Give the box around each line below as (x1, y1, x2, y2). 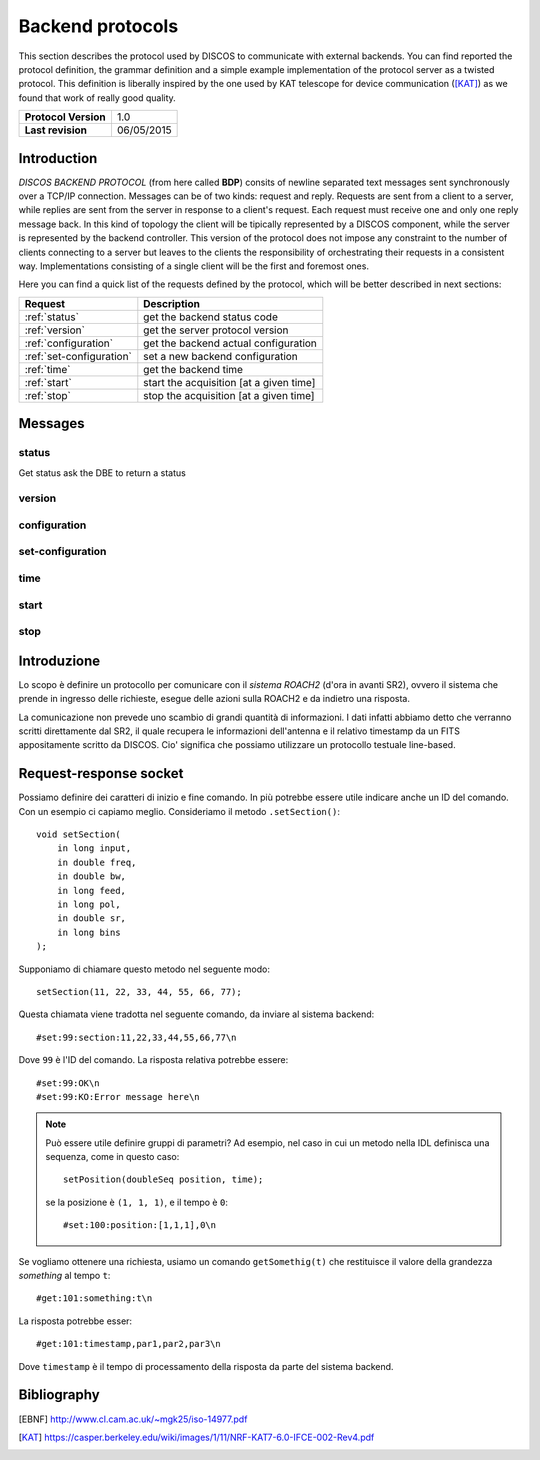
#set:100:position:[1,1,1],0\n (63, 1220, 217, 1231)
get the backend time (143, 362, 244, 376)
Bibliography (18, 1386, 100, 1404)
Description (143, 296, 200, 310)
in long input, (56, 843, 132, 854)
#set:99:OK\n (36, 1077, 100, 1089)
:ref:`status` (24, 310, 80, 324)
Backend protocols (18, 15, 179, 37)
